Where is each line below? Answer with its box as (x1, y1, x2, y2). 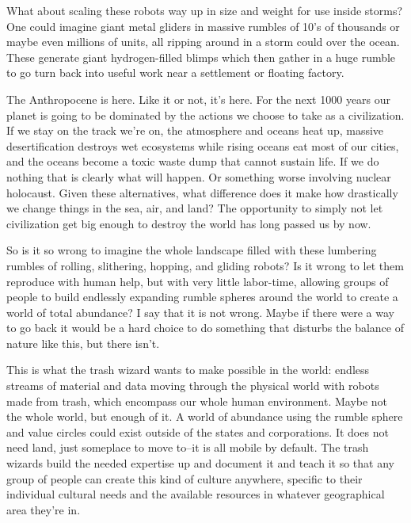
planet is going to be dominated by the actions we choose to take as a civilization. (6, 106, 405, 123)
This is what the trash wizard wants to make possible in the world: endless (6, 361, 370, 378)
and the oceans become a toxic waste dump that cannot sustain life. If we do (6, 153, 379, 170)
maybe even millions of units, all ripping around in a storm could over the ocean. (6, 33, 400, 50)
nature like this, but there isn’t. (6, 334, 160, 351)
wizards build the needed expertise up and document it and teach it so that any (6, 455, 394, 471)
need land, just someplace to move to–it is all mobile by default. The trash (6, 439, 369, 456)
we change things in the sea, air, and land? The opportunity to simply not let (6, 200, 383, 216)
